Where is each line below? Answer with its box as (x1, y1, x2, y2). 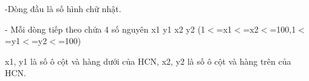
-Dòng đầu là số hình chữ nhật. (5, 2, 121, 15)
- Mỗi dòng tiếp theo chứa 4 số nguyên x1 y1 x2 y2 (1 (5, 22, 205, 35)
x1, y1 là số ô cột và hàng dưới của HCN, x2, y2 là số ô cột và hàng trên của (5, 54, 291, 67)
